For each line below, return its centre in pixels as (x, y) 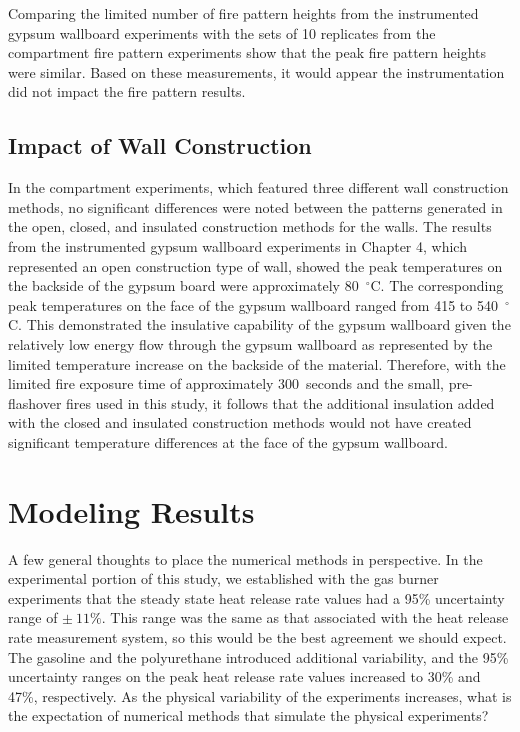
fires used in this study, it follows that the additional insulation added (280, 402)
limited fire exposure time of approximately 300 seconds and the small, (226, 383)
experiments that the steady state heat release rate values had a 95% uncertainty (256, 597)
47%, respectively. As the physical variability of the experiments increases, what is (260, 695)
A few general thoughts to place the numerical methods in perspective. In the (245, 558)
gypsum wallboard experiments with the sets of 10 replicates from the (222, 32)
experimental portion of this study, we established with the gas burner (223, 578)
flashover (35, 402)
